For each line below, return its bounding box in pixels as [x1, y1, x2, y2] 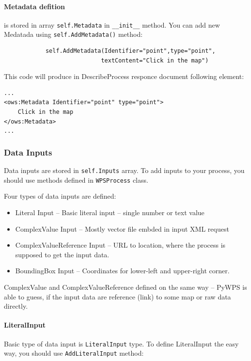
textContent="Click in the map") [101, 57, 209, 64]
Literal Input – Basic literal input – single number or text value [15, 207, 204, 217]
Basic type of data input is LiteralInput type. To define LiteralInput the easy [4, 338, 239, 348]
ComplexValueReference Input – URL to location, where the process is [15, 240, 226, 250]
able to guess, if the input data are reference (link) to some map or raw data [4, 291, 231, 301]
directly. [4, 301, 28, 311]
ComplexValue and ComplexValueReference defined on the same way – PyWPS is [4, 282, 247, 292]
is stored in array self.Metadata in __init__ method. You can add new [4, 19, 220, 30]
